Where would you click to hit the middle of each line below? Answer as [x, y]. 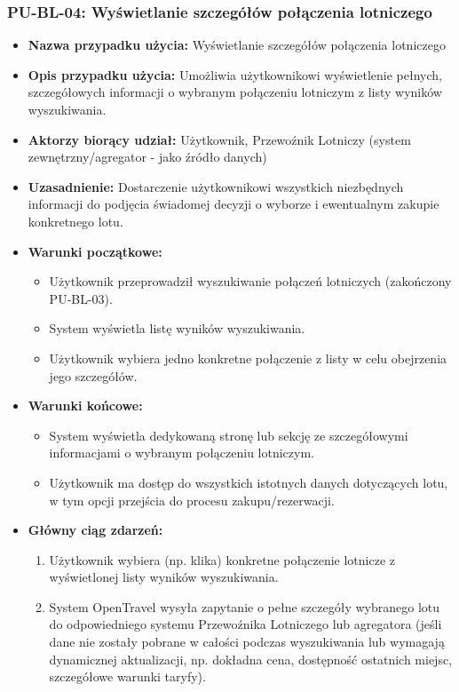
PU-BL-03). [81, 298]
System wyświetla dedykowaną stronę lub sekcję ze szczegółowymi [229, 435]
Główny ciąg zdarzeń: [95, 530]
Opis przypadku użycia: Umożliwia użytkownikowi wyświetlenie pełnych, [235, 74]
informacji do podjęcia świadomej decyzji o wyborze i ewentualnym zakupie [233, 204]
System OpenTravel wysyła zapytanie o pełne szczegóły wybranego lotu [245, 606]
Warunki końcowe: [85, 406]
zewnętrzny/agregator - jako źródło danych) [147, 157]
